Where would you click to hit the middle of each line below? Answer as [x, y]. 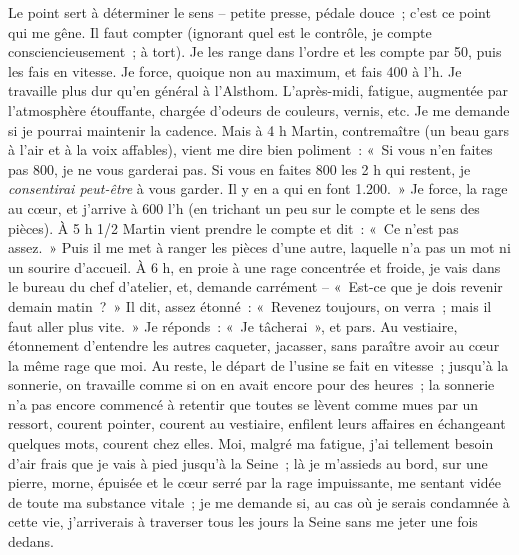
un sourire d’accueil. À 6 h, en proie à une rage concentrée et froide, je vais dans [254, 266]
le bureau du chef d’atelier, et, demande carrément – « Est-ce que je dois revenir [255, 286]
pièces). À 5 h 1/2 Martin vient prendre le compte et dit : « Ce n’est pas [233, 227]
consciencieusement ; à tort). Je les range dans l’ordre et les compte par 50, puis [255, 51]
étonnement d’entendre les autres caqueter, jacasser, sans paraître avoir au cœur [254, 345]
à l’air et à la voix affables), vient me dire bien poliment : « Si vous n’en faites [250, 149]
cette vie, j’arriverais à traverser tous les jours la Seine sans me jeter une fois [243, 521]
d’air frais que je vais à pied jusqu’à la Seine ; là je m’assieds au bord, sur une [248, 462]
